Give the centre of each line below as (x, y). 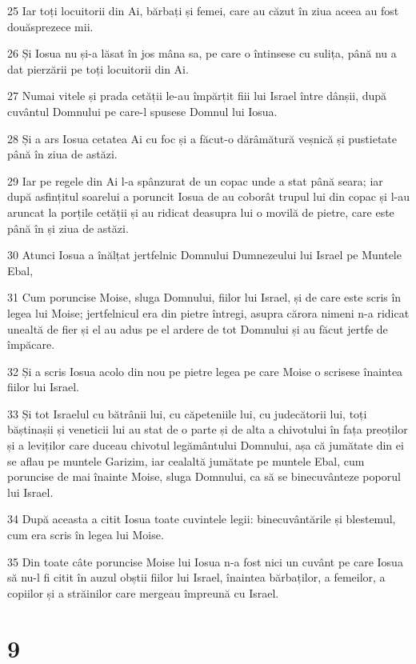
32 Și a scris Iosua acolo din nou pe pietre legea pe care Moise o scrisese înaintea (205, 371)
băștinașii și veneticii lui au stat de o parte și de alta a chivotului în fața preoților (208, 429)
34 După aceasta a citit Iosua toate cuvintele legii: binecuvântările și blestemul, (202, 519)
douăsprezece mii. (50, 26)
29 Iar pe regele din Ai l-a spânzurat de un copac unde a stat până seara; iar (195, 180)
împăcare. (31, 344)
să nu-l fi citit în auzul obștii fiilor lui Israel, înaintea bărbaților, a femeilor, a (196, 577)
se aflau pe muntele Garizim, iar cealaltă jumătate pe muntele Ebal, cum (186, 460)
